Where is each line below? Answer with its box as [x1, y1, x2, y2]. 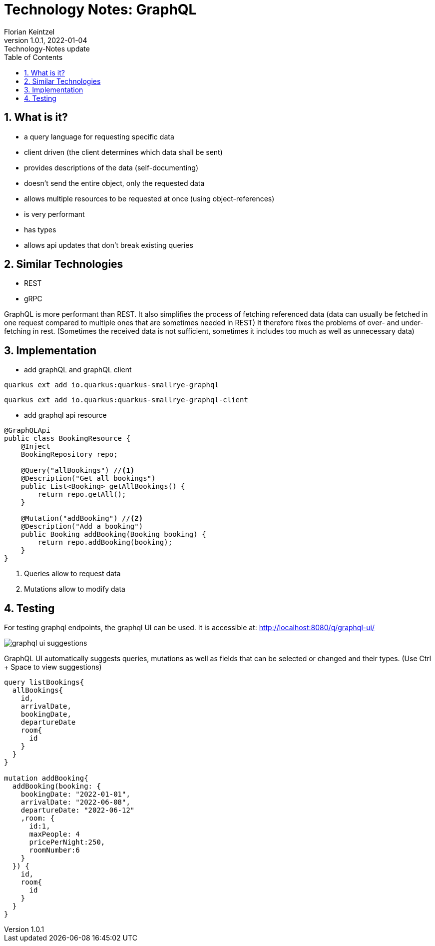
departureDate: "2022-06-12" [20, 806, 135, 815]
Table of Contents [4, 52, 63, 61]
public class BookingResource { [4, 434, 130, 443]
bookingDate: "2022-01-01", [20, 790, 130, 799]
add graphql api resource [24, 411, 107, 420]
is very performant [24, 209, 85, 218]
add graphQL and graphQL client [24, 365, 132, 374]
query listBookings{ [4, 678, 84, 687]
